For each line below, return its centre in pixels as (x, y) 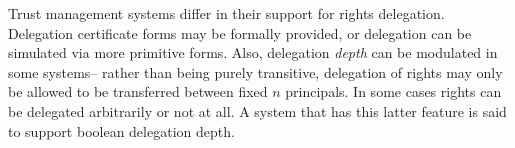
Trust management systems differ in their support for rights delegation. (226, 13)
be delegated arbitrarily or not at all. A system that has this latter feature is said (257, 110)
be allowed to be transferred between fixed (138, 91)
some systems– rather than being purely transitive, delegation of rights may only (255, 71)
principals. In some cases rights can (393, 91)
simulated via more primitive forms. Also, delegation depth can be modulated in (253, 52)
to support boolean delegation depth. (121, 130)
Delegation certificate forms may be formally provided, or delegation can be (240, 32)
